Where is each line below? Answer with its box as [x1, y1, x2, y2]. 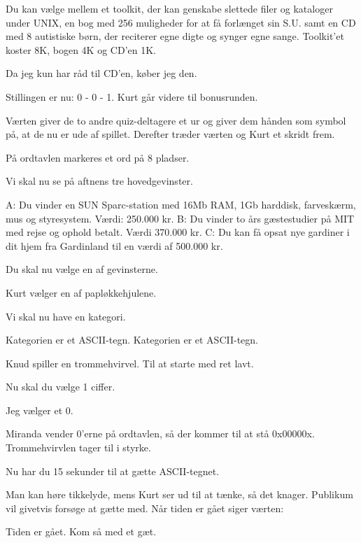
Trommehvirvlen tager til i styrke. [6, 440, 151, 455]
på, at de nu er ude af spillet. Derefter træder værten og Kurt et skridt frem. [6, 127, 335, 141]
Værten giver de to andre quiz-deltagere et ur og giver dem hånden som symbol [6, 113, 346, 127]
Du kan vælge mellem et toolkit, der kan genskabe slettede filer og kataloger [6, 1, 333, 15]
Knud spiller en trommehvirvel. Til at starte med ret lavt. [6, 355, 254, 370]
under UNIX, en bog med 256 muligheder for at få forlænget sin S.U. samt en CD [6, 15, 356, 29]
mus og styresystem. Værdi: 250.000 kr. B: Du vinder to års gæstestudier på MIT [6, 211, 355, 225]
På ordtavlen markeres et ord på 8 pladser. [6, 150, 190, 164]
